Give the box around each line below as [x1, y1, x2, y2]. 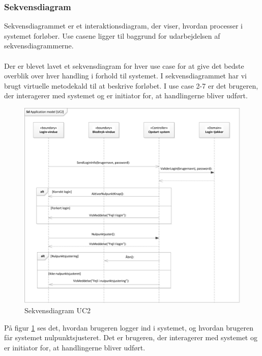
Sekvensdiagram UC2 [24, 305, 91, 315]
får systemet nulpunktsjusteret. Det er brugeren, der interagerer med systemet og [4, 332, 257, 343]
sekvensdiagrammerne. [4, 40, 74, 51]
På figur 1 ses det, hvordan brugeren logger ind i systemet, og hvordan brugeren [4, 322, 254, 333]
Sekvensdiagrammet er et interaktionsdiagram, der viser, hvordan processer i [4, 20, 243, 31]
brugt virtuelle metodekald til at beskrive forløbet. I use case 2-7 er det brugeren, [4, 80, 258, 91]
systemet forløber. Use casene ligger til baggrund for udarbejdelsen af [4, 30, 220, 41]
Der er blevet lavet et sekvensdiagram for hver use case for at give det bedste [4, 60, 244, 71]
